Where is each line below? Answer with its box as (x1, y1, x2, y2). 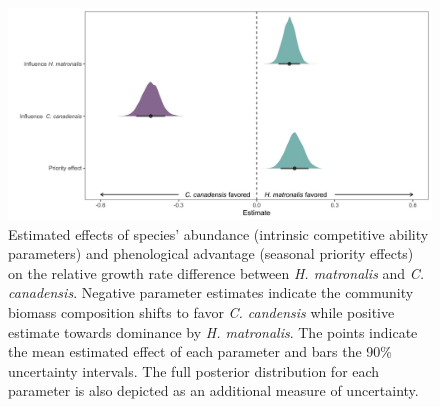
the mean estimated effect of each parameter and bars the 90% (8, 341, 393, 362)
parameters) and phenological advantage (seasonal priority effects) (8, 243, 414, 264)
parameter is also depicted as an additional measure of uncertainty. (8, 380, 419, 401)
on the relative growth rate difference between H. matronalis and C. (8, 262, 425, 283)
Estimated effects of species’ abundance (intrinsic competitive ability (8, 223, 429, 244)
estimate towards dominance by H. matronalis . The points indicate (8, 321, 418, 342)
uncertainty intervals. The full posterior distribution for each (8, 360, 380, 381)
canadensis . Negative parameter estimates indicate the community (8, 282, 414, 303)
